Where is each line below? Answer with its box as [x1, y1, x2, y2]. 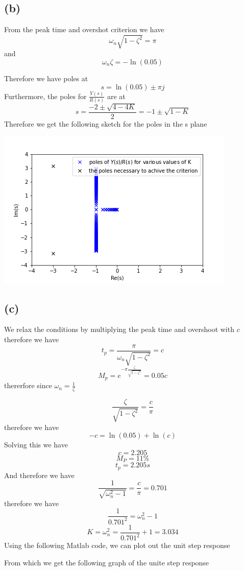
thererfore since [4, 380, 52, 391]
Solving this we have [4, 439, 68, 450]
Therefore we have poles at [4, 73, 88, 83]
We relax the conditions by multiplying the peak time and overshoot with [4, 324, 234, 335]
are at [107, 90, 126, 101]
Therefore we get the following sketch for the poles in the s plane [4, 118, 207, 129]
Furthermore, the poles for [4, 90, 87, 101]
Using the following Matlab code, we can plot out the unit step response [4, 540, 230, 551]
